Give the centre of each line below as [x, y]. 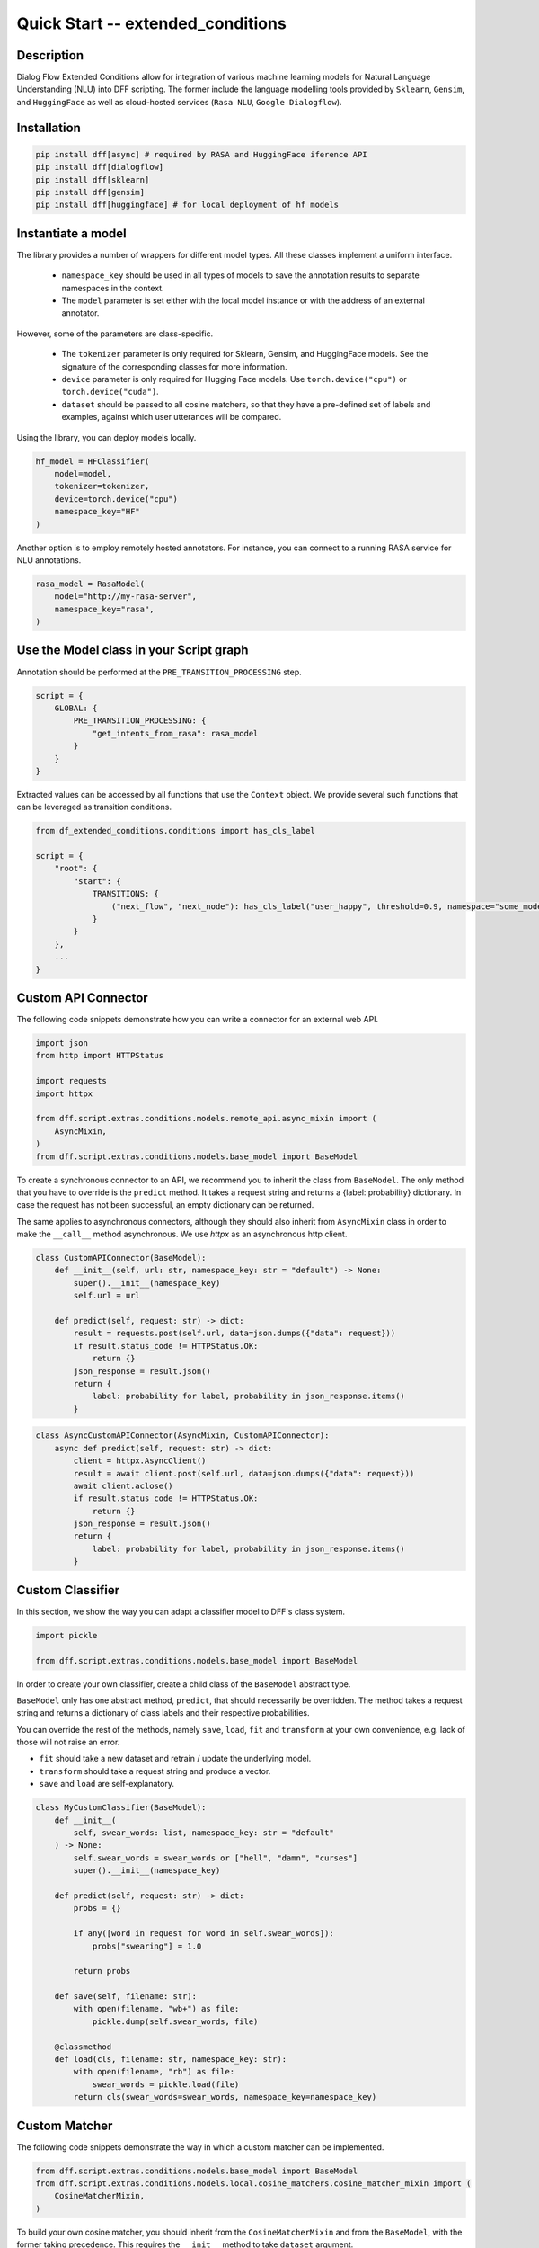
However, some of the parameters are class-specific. [115, 334]
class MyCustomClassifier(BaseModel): [121, 1808]
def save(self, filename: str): [126, 1997]
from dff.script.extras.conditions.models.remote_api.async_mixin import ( [206, 1119]
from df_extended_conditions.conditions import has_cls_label [175, 831]
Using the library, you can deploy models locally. [106, 437]
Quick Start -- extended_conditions [151, 23]
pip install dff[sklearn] [93, 179]
